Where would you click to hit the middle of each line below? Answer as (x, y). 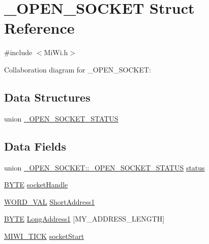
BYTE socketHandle (36, 185)
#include (18, 52)
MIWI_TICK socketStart (44, 236)
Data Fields (35, 146)
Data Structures (47, 97)
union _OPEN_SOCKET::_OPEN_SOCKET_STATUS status (105, 167)
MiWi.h (56, 52)
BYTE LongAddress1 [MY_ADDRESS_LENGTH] (84, 219)
